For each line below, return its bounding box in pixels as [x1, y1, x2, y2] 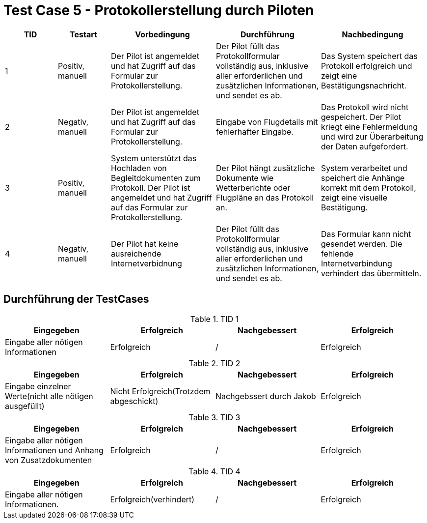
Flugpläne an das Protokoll [216, 192, 314, 203]
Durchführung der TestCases [3, 293, 149, 306]
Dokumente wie [216, 173, 274, 183]
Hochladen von [111, 163, 167, 173]
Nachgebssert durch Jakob [215, 391, 316, 401]
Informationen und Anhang [5, 445, 104, 455]
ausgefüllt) [5, 401, 45, 411]
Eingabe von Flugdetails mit [216, 116, 318, 127]
